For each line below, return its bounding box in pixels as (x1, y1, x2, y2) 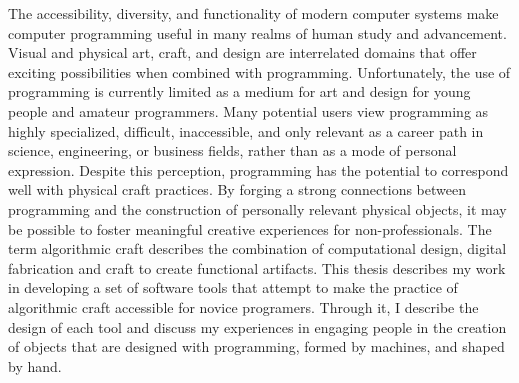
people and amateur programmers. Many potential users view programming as (8, 100, 489, 121)
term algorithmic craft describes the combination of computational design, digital (8, 238, 507, 259)
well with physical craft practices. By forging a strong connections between (8, 179, 466, 200)
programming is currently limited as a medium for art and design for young (8, 81, 471, 102)
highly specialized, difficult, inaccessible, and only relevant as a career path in (8, 120, 484, 141)
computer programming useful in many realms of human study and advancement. (8, 22, 507, 43)
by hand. (8, 355, 62, 376)
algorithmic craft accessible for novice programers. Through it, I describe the (8, 296, 479, 317)
